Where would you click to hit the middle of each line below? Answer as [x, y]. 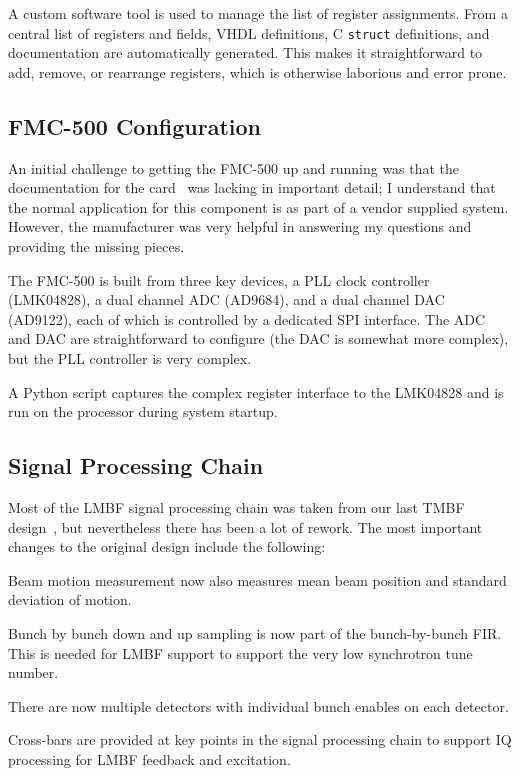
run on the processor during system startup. [143, 411]
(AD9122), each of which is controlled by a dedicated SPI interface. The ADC [247, 318]
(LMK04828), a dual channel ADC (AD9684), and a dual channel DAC [226, 299]
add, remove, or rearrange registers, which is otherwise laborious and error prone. [257, 71]
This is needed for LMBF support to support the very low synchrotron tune [240, 652]
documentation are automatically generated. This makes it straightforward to [245, 52]
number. [33, 672]
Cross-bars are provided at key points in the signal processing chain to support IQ [260, 739]
